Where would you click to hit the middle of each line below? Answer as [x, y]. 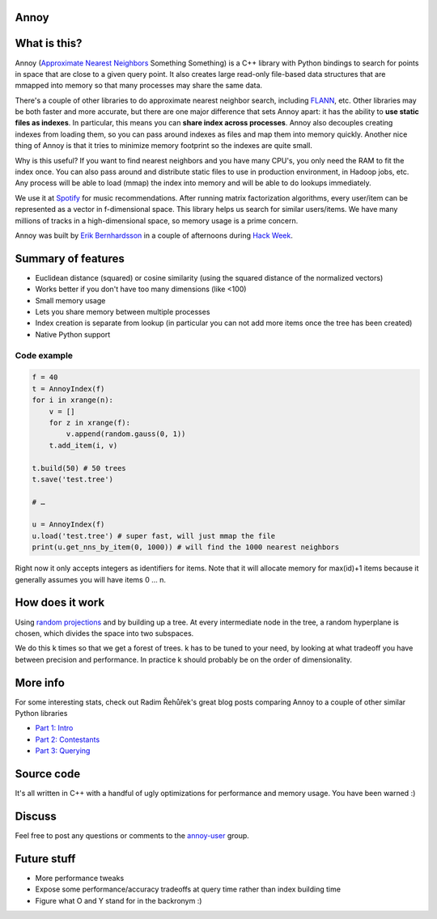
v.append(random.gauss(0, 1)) [126, 434]
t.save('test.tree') [72, 479]
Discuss [36, 816]
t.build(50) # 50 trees [79, 468]
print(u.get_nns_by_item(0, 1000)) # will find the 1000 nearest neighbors [186, 547]
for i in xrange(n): [72, 400]
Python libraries [41, 714]
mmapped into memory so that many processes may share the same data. [139, 86]
